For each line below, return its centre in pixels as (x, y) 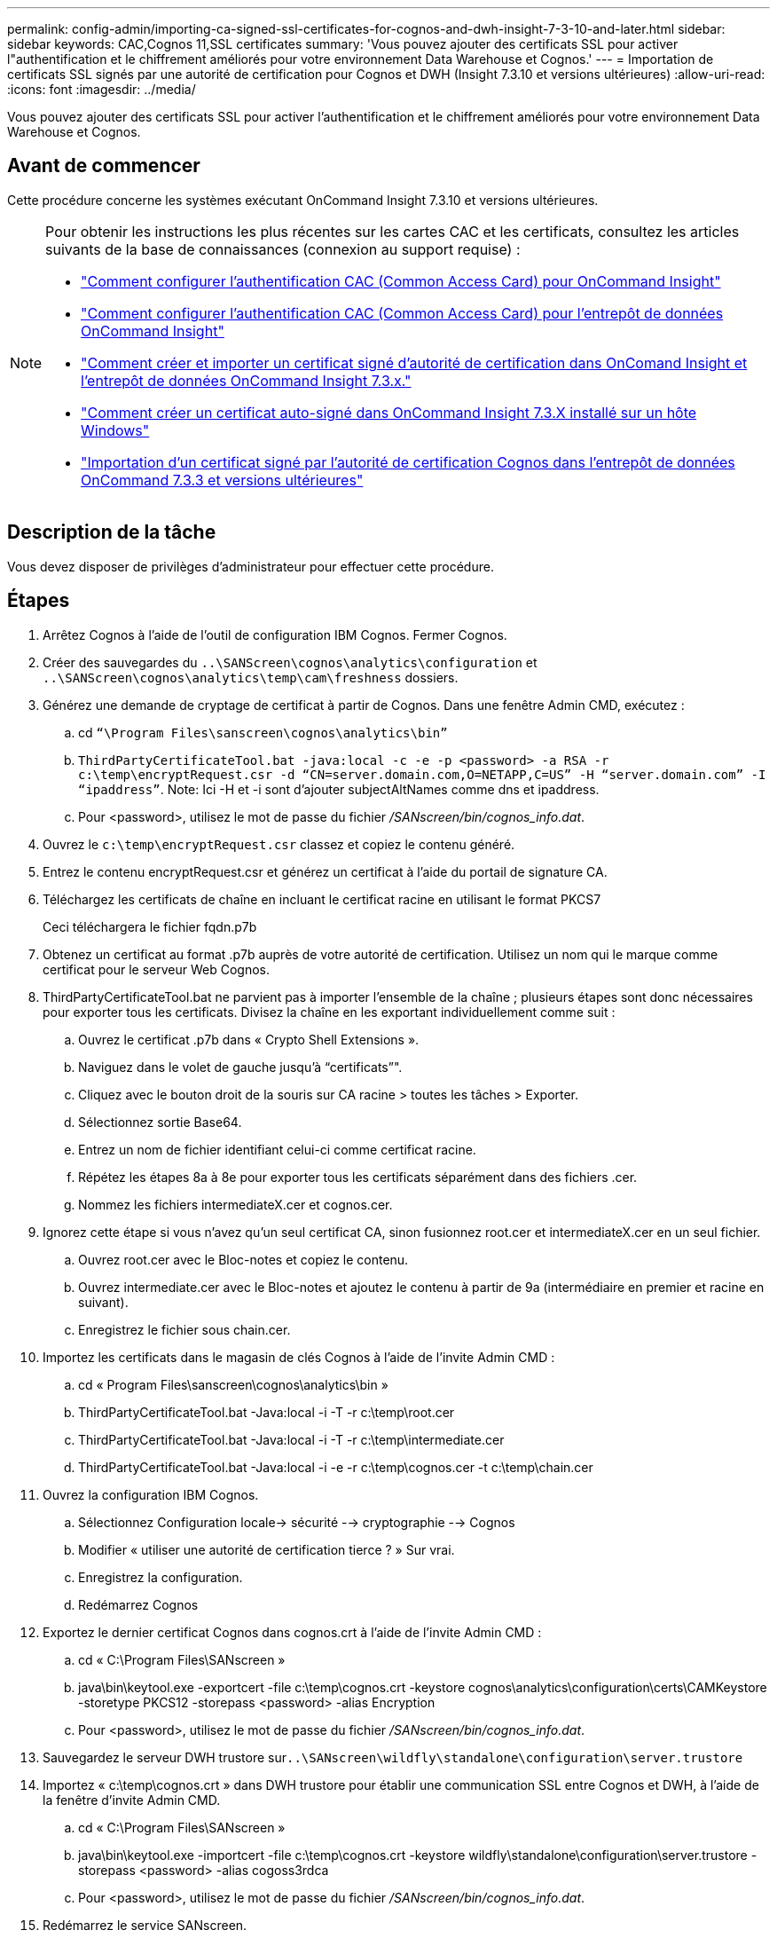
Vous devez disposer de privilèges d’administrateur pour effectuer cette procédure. (251, 566)
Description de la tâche (112, 532)
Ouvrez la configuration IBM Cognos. (151, 1494)
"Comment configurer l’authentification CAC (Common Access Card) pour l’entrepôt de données (402, 313)
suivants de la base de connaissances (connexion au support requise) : (283, 249)
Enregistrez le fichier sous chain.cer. (184, 1329)
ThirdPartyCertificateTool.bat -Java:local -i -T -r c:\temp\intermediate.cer (291, 1439)
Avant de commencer (104, 166)
